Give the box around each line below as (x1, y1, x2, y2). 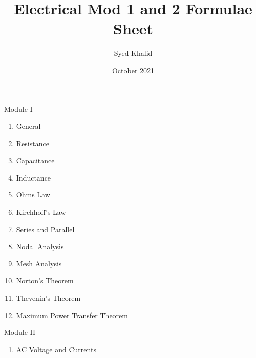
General (16, 121, 41, 131)
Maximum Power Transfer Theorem (16, 309, 128, 320)
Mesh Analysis (16, 258, 62, 268)
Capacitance (16, 155, 55, 166)
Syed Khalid (114, 48, 153, 58)
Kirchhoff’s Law (16, 207, 66, 217)
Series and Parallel (16, 223, 75, 234)
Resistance (16, 138, 49, 148)
